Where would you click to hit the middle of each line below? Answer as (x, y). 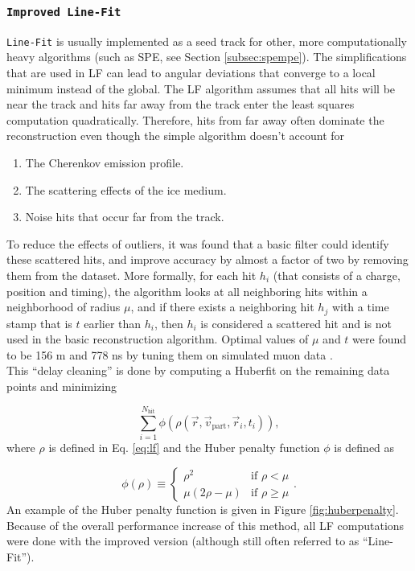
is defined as (364, 448)
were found (380, 339)
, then (169, 323)
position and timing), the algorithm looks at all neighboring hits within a (187, 291)
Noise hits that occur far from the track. (125, 217)
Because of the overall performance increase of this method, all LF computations (205, 525)
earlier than (113, 323)
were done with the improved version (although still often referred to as (183, 541)
